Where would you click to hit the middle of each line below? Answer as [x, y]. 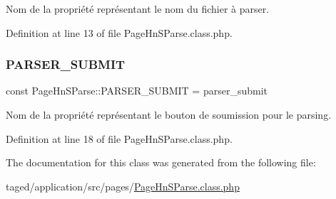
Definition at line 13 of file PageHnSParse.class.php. [119, 32]
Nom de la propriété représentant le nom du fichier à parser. [138, 9]
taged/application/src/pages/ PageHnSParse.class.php [123, 186]
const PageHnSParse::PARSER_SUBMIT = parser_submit [137, 91]
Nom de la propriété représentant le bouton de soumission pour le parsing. [169, 114]
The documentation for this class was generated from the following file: [161, 162]
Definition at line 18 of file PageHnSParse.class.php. [119, 138]
